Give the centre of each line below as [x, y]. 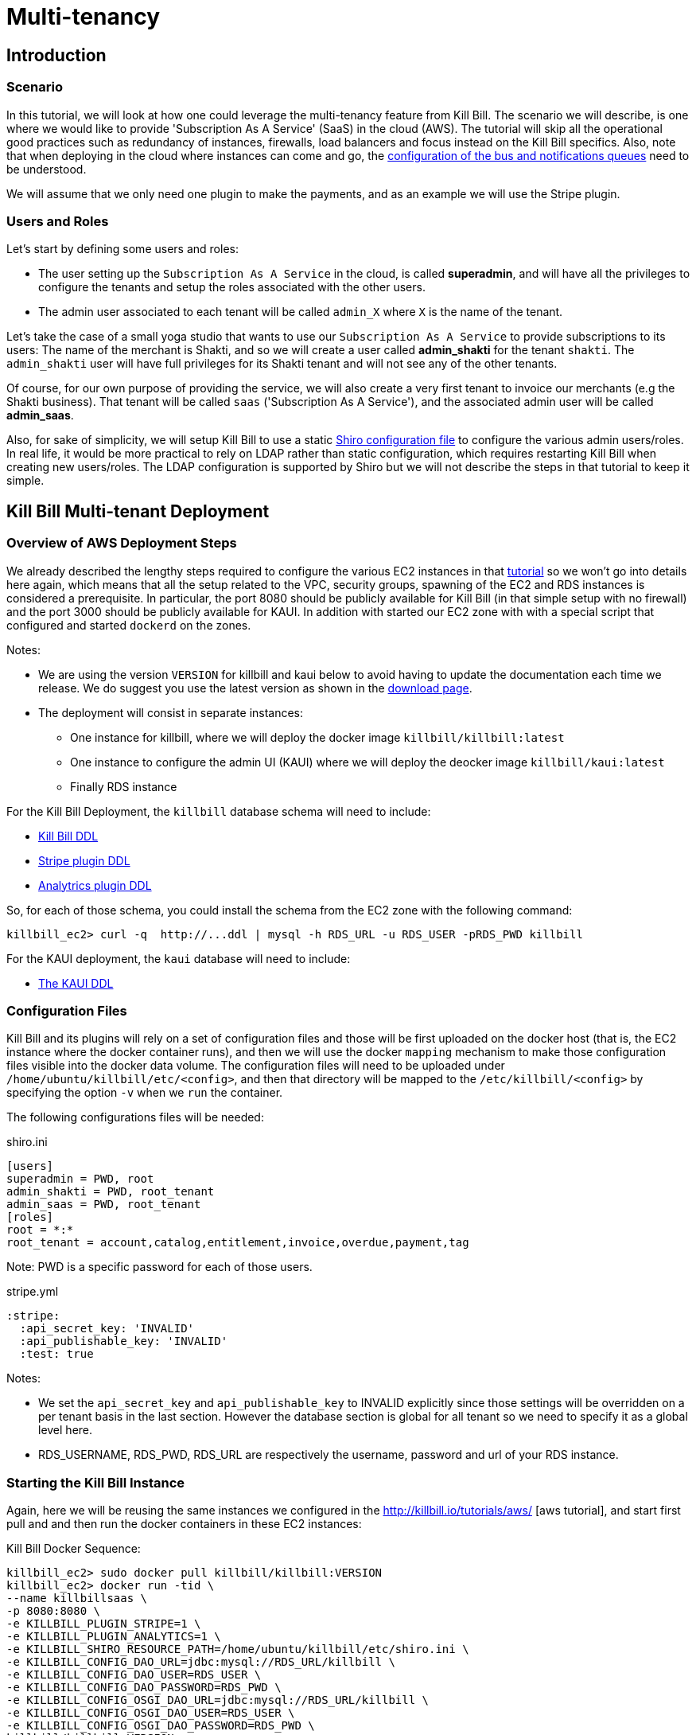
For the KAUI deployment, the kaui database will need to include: [179, 958]
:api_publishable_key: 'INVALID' [124, 1341]
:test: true [56, 1354]
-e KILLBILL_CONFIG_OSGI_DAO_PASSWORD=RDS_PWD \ [161, 1726]
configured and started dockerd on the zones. [129, 625]
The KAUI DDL [76, 983]
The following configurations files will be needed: [135, 1117]
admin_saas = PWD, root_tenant [104, 1205]
